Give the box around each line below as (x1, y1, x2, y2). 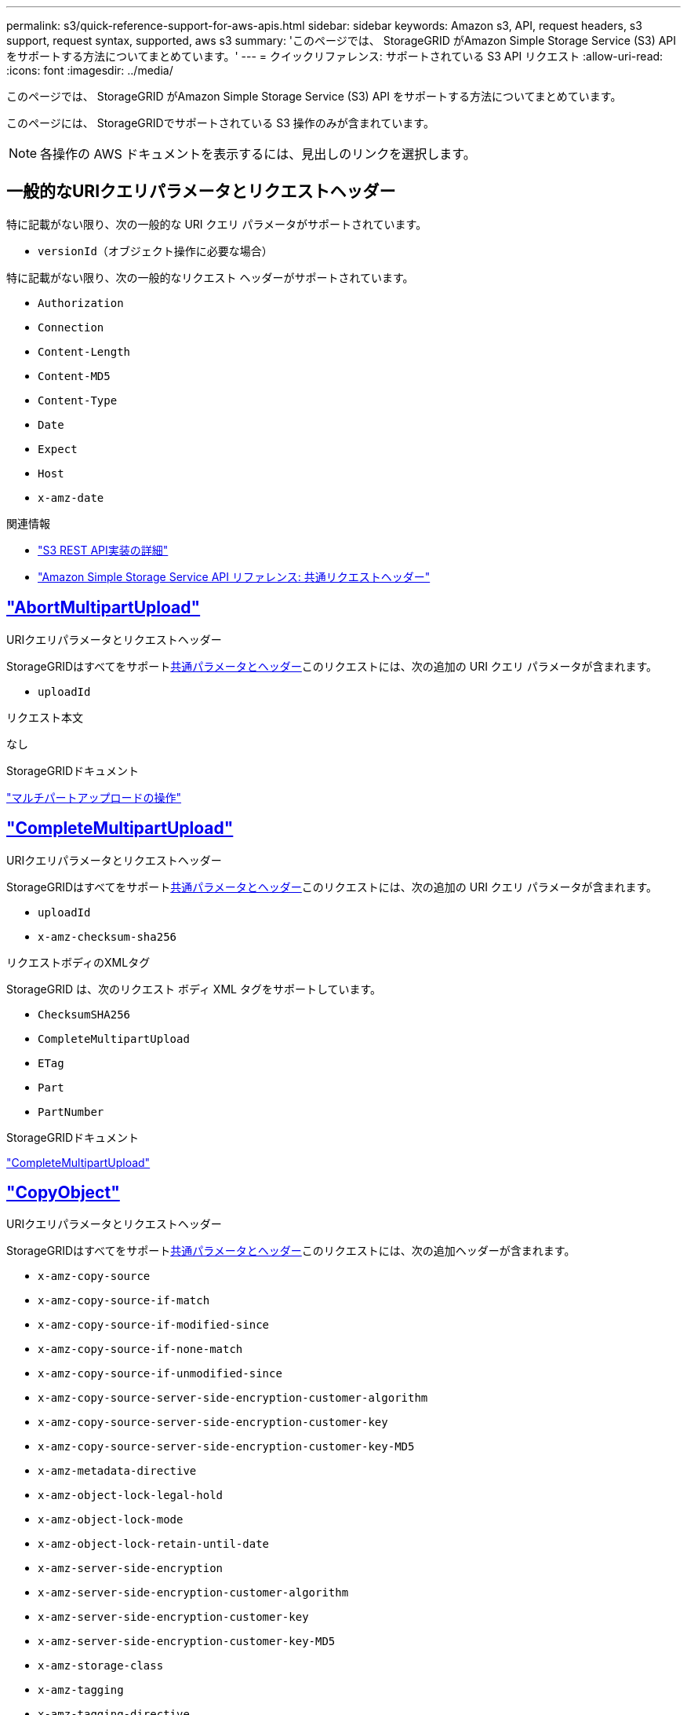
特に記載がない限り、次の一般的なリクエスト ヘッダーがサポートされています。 (6, 270, 414, 284)
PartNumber (38, 1105, 104, 1118)
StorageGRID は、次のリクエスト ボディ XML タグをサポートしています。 (6, 982, 382, 996)
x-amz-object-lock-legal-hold (38, 1489, 224, 1502)
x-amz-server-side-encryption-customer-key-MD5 (38, 1635, 336, 1648)
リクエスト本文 (6, 710, 83, 724)
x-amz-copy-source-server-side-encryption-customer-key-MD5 (38, 1440, 415, 1454)
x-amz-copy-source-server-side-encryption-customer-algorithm (38, 1391, 428, 1405)
